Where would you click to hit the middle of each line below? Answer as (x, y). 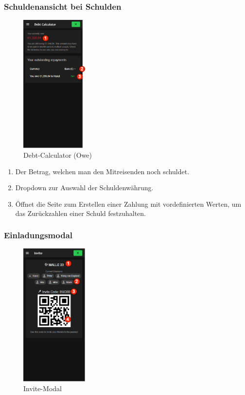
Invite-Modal (43, 388)
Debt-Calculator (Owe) (58, 155)
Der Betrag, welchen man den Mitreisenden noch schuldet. (102, 171)
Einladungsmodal (38, 235)
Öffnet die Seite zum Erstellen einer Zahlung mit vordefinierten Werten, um (128, 204)
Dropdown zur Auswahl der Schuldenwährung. (84, 188)
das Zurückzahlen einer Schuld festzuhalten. (80, 213)
